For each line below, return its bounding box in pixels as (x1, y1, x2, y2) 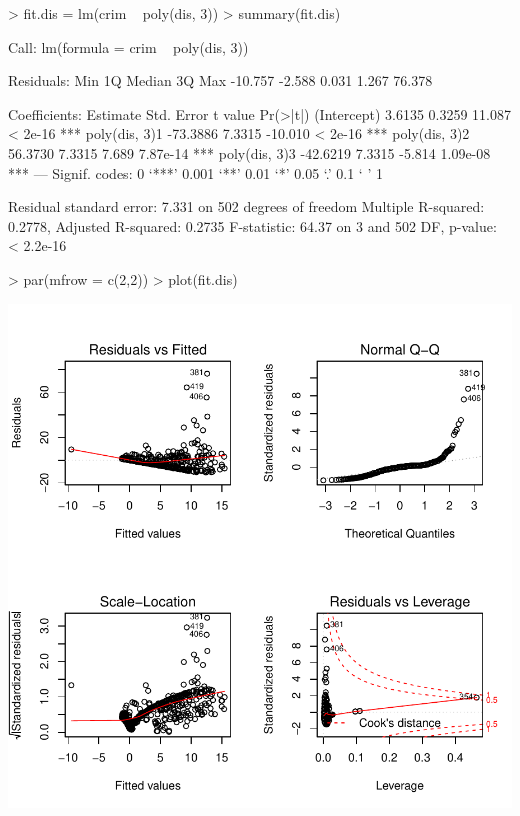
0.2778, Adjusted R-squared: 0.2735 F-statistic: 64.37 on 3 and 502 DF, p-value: (8, 215, 497, 236)
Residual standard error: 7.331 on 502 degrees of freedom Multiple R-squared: (8, 196, 485, 217)
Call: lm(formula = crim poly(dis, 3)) (8, 36, 249, 57)
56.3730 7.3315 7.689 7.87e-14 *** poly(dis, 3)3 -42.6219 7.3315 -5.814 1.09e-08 (8, 142, 491, 163)
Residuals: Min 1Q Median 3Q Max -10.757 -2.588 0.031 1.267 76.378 (8, 70, 433, 91)
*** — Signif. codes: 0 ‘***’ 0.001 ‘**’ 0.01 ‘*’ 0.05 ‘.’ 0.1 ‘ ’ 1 (8, 162, 383, 183)
